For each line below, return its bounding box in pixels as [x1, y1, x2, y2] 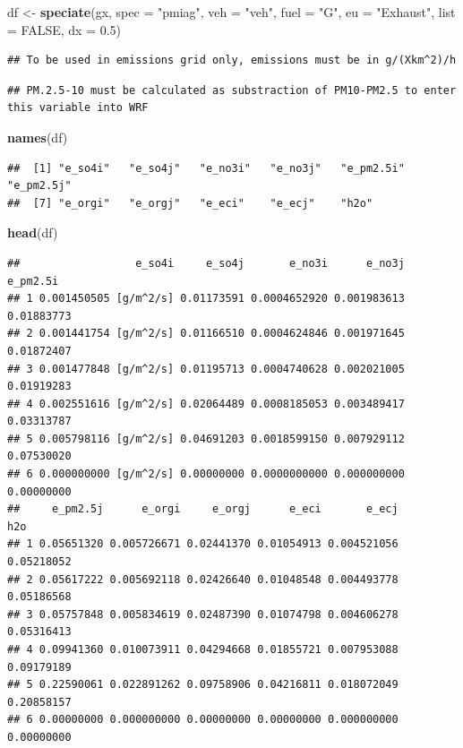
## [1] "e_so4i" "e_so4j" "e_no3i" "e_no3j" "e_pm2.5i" [7, 161, 405, 175]
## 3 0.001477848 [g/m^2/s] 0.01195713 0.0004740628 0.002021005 [7, 362, 405, 375]
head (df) [7, 223, 58, 242]
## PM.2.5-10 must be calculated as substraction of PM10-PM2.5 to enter [7, 83, 457, 97]
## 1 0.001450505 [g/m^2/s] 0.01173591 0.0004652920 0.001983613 [7, 292, 405, 305]
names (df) [7, 127, 68, 146]
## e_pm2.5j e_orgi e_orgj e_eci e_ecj [7, 503, 399, 516]
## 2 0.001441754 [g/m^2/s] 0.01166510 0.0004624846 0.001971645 [7, 327, 405, 340]
